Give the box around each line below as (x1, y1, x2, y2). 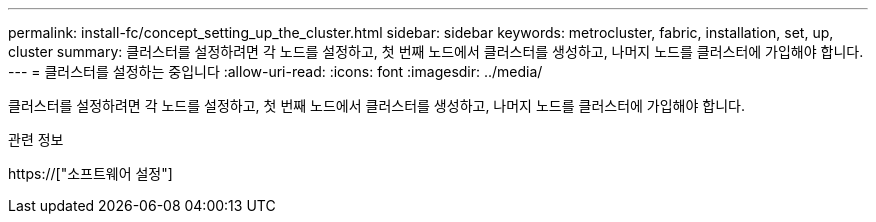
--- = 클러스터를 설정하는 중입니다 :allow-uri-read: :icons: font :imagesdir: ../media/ (8, 63, 543, 80)
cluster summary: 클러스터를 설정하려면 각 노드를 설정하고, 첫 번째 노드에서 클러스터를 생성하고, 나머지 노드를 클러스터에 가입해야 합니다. (8, 43, 864, 60)
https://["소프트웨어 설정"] (8, 165, 173, 182)
